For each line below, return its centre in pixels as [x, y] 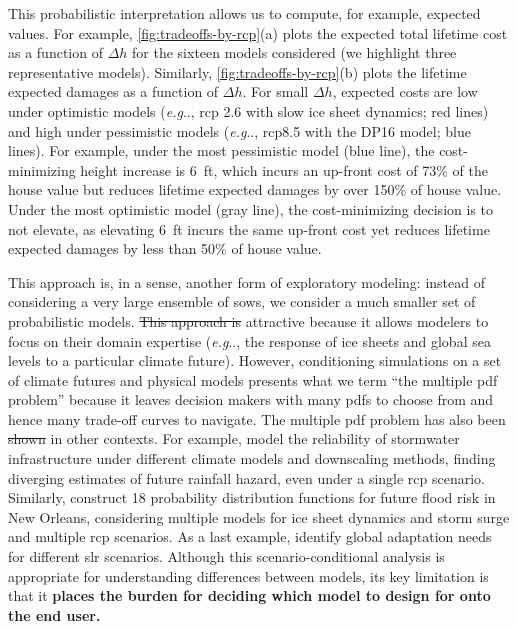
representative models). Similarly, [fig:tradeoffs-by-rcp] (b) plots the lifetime [237, 71]
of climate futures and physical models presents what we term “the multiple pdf [253, 379]
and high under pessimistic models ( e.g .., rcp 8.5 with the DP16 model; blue [239, 130]
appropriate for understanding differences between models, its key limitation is [248, 575]
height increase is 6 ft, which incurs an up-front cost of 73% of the [284, 169]
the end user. [54, 614]
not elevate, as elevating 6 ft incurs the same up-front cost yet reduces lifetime [249, 228]
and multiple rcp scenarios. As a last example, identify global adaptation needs [250, 536]
